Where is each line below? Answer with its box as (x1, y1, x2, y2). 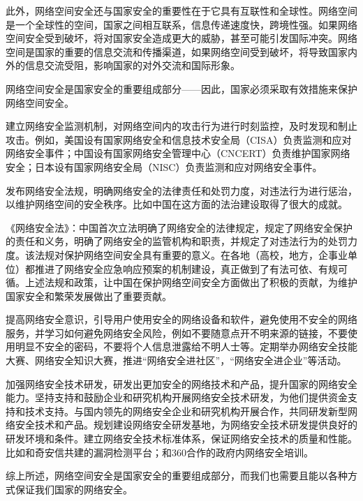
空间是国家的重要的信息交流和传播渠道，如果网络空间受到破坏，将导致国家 (6, 44, 348, 59)
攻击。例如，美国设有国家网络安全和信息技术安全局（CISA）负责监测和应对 (6, 132, 352, 147)
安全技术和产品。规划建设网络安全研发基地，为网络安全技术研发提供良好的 (15, 417, 357, 432)
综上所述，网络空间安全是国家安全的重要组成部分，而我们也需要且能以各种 (6, 468, 348, 483)
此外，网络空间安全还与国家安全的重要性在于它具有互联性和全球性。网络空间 (6, 3, 357, 17)
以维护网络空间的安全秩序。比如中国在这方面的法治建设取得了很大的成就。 (6, 197, 348, 211)
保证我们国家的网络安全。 (15, 481, 133, 496)
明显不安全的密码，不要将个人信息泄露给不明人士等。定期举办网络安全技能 (15, 339, 357, 354)
